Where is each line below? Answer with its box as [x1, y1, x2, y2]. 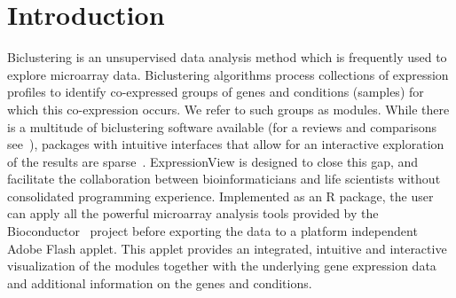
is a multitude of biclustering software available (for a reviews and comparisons [7, 117, 437, 136]
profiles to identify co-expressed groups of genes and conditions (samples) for [7, 82, 424, 101]
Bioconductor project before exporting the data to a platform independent [7, 222, 418, 240]
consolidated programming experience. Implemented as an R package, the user [7, 186, 434, 205]
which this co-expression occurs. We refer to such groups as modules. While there [7, 99, 450, 118]
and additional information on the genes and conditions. [7, 273, 312, 292]
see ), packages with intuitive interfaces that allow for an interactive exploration [7, 135, 444, 153]
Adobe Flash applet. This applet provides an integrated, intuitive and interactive [7, 239, 447, 257]
